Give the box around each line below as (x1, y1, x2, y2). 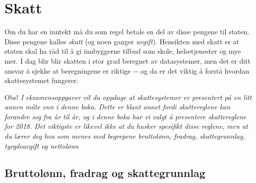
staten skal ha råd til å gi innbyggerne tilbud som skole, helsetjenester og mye (4, 46, 241, 56)
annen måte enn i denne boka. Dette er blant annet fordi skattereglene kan (4, 101, 231, 112)
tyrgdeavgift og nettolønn (4, 140, 79, 151)
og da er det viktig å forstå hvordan (140, 65, 250, 76)
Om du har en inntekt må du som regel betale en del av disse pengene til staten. (4, 26, 250, 37)
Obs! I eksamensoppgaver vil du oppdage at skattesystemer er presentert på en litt (4, 91, 252, 102)
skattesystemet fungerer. (4, 75, 79, 86)
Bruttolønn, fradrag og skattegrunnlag (4, 165, 205, 180)
